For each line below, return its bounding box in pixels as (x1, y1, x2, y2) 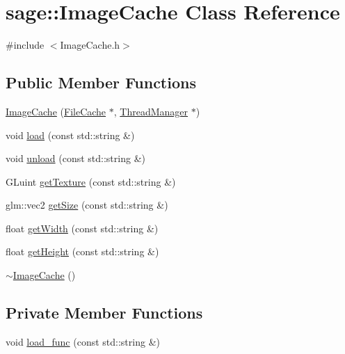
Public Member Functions (6, 72, 196, 93)
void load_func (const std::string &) (6, 334, 160, 348)
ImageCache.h (60, 38, 120, 52)
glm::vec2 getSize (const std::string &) (6, 198, 168, 212)
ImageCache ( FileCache (6, 104, 106, 118)
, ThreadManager (113, 104, 188, 118)
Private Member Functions (6, 302, 203, 323)
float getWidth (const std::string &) (6, 220, 159, 235)
